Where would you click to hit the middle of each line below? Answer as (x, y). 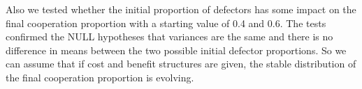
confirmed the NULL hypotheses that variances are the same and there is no (169, 37)
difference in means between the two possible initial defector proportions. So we (176, 50)
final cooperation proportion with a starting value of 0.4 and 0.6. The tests (166, 23)
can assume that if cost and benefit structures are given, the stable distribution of (181, 64)
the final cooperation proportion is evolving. (100, 77)
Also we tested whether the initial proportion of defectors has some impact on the (181, 9)
